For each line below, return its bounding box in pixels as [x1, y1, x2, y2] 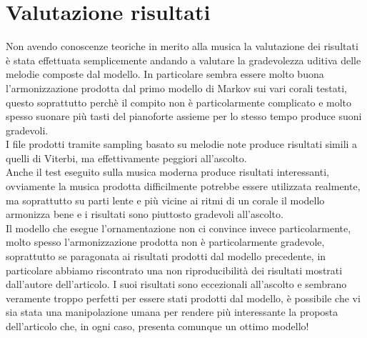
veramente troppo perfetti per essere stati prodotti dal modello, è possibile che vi [6, 290, 361, 305]
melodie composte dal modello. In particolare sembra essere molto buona [6, 66, 324, 81]
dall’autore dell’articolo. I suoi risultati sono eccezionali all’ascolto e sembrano [6, 277, 347, 292]
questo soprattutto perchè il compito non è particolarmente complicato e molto [6, 94, 352, 109]
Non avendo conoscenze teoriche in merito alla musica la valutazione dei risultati [6, 39, 358, 54]
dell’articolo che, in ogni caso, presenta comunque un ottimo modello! [6, 319, 309, 333]
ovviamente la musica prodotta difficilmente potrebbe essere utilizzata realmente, [6, 179, 361, 194]
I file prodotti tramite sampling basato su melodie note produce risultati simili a [6, 136, 358, 151]
